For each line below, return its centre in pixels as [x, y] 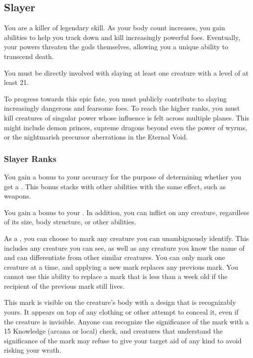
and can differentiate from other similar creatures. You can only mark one [115, 257]
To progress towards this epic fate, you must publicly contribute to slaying [116, 98]
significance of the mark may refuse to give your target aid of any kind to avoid [123, 340]
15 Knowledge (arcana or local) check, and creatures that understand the [113, 331]
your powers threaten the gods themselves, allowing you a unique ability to [116, 47]
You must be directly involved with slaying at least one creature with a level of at [126, 72]
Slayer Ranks [30, 158]
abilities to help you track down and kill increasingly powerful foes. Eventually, [122, 37]
